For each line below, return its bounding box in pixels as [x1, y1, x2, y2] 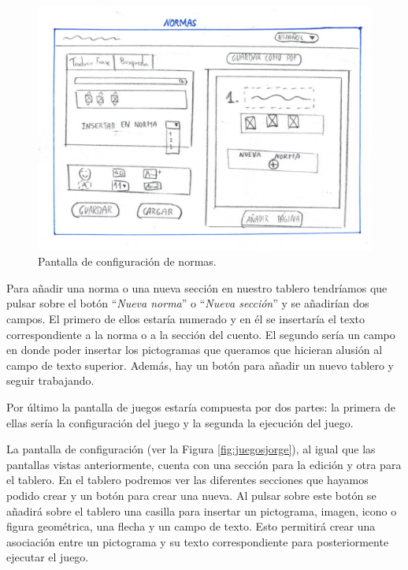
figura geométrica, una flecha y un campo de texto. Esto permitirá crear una [6, 518, 376, 535]
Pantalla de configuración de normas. [38, 253, 217, 270]
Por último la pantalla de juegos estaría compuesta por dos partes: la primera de [6, 398, 395, 415]
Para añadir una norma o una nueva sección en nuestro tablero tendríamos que [6, 279, 388, 296]
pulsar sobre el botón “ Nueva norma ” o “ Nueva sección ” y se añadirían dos [6, 295, 369, 311]
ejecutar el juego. [6, 549, 89, 565]
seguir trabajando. [6, 372, 95, 389]
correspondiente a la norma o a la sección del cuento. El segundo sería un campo [6, 326, 395, 342]
